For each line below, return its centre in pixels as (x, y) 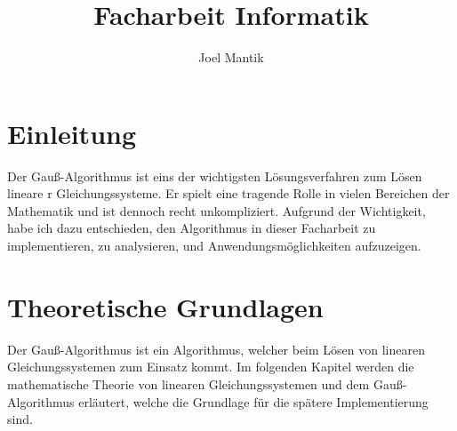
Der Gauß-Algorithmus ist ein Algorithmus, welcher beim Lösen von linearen (216, 349)
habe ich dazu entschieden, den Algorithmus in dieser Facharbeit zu (192, 228)
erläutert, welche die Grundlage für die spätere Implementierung (253, 401)
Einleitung (72, 133)
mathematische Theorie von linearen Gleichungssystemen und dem (188, 383)
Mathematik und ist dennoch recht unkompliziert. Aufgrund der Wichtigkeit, (216, 210)
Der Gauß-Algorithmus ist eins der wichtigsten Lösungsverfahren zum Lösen (215, 176)
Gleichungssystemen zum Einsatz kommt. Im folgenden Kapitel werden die (211, 367)
